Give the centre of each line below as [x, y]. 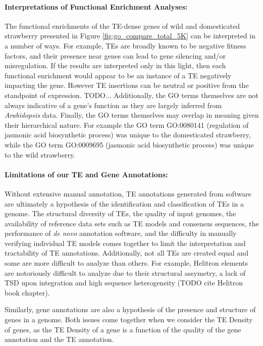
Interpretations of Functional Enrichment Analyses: [96, 6]
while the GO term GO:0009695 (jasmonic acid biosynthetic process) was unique [129, 144]
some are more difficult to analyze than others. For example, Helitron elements [126, 263]
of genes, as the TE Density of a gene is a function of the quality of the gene [123, 329]
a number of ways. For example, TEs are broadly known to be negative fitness [125, 45]
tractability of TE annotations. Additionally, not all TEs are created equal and [126, 253]
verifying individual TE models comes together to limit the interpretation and [125, 243]
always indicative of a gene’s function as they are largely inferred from [113, 105]
